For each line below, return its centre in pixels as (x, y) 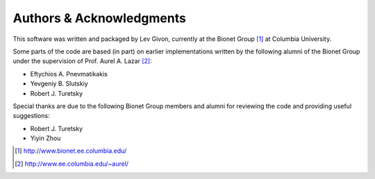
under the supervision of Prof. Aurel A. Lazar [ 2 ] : (82, 61)
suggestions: (31, 116)
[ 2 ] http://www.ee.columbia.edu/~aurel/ (72, 164)
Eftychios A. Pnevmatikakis (69, 74)
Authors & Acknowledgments (100, 18)
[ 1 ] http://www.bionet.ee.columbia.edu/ (71, 151)
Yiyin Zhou (45, 138)
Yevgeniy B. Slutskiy (59, 84)
